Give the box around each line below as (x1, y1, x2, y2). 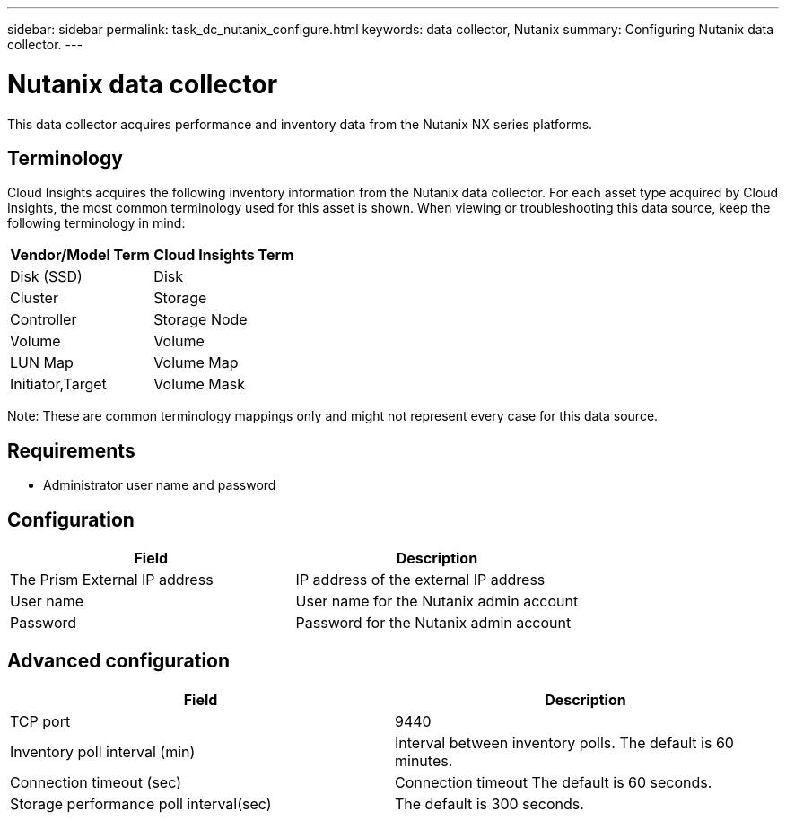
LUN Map (10, 353, 74, 372)
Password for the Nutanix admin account (295, 614, 572, 632)
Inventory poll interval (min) (10, 742, 196, 761)
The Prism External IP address (10, 571, 214, 589)
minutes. (395, 751, 453, 770)
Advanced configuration (7, 650, 231, 673)
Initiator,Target (10, 375, 107, 394)
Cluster (10, 289, 58, 308)
